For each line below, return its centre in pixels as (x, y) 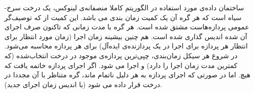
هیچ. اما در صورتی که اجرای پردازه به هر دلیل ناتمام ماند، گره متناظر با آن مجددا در (127, 75)
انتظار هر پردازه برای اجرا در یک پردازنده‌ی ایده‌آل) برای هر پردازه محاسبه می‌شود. (126, 46)
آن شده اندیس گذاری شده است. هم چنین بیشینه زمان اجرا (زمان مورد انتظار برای (126, 36)
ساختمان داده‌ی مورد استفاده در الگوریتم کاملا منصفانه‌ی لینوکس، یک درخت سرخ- (124, 7)
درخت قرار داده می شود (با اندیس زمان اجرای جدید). (83, 84)
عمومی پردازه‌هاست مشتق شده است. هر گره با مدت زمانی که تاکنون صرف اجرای (127, 27)
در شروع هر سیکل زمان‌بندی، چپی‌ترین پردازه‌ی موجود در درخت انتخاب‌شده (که (121, 55)
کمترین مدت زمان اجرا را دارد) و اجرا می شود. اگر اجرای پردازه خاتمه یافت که (121, 65)
